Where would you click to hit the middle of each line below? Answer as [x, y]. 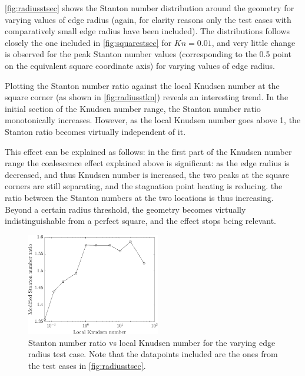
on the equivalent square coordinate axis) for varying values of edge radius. [140, 65]
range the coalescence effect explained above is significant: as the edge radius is [147, 163]
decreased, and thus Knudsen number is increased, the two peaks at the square [147, 174]
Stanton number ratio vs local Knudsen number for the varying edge [152, 342]
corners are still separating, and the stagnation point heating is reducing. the [144, 186]
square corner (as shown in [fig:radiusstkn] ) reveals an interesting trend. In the [147, 97]
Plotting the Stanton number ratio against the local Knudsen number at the [142, 85]
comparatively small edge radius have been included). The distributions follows [147, 31]
